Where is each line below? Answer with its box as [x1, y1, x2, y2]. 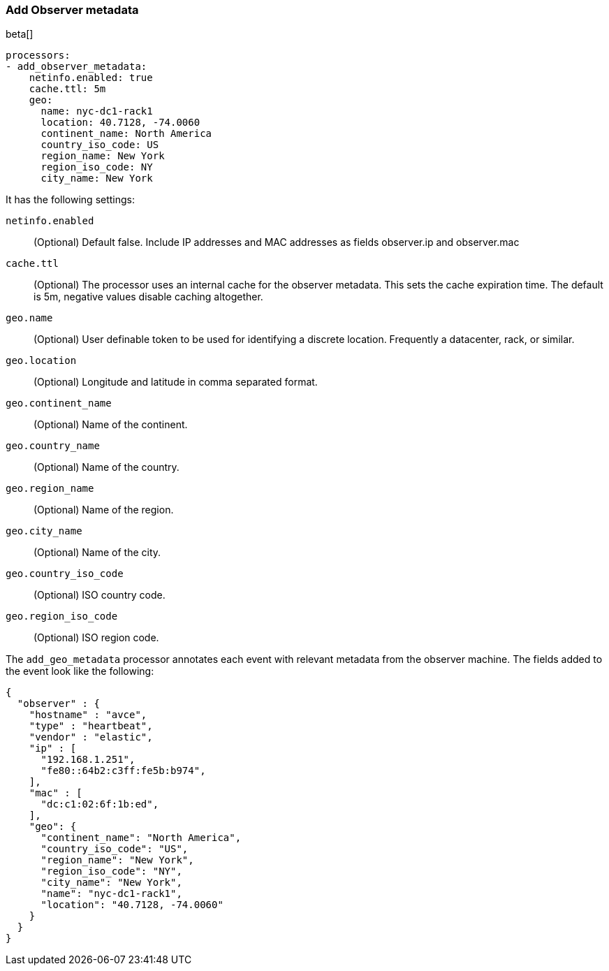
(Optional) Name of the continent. [34, 418, 188, 431]
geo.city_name [6, 525, 82, 537]
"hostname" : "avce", [29, 709, 147, 721]
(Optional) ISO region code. [34, 631, 159, 644]
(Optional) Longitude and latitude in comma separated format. [34, 376, 318, 388]
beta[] [6, 28, 34, 41]
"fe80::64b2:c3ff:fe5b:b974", [41, 765, 206, 777]
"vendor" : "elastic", [29, 731, 153, 743]
